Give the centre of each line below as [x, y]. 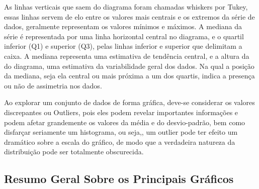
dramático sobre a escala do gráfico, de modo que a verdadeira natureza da [120, 141]
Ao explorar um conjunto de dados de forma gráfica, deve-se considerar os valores [129, 102]
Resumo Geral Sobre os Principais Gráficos [119, 179]
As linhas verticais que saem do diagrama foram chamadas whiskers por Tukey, [126, 7]
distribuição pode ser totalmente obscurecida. [74, 152]
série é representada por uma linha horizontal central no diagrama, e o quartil [124, 36]
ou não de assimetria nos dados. [53, 85]
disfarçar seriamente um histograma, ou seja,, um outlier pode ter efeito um [121, 132]
